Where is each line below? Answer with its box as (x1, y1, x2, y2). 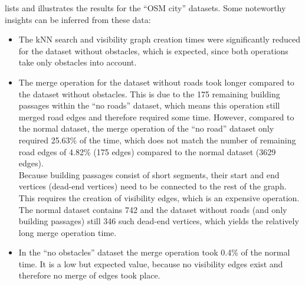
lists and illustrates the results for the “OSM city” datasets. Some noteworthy (5, 2, 286, 14)
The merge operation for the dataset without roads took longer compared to (18, 76, 294, 88)
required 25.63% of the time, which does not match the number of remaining (18, 133, 296, 146)
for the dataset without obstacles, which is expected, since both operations (18, 44, 288, 57)
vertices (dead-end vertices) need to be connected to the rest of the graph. (18, 180, 287, 192)
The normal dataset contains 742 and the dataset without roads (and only (18, 203, 287, 215)
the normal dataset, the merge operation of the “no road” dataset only (18, 122, 274, 135)
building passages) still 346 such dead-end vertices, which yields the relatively (18, 215, 299, 227)
